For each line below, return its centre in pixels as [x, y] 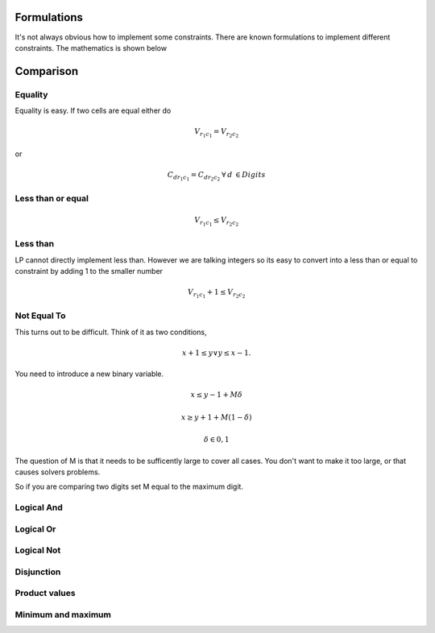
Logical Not [38, 550]
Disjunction [38, 572]
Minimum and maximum [63, 614]
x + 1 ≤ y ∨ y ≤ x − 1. [216, 353]
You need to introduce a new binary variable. [89, 374]
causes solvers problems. [58, 472]
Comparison [47, 71]
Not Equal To [40, 316]
